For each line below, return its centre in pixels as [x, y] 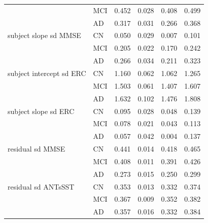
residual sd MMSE [37, 149]
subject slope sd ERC [41, 111]
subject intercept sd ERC [47, 73]
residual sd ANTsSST [41, 186]
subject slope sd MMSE [44, 35]
